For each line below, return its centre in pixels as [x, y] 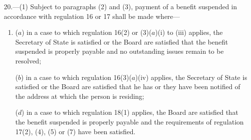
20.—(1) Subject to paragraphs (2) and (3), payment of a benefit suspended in [121, 6]
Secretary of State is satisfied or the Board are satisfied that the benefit [122, 41]
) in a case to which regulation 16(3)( [76, 77]
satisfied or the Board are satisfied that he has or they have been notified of [128, 86]
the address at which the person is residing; [80, 96]
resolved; [28, 60]
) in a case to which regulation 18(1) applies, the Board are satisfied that [130, 112]
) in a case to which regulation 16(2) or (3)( [86, 32]
